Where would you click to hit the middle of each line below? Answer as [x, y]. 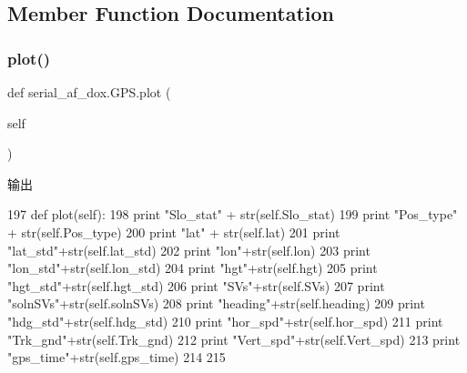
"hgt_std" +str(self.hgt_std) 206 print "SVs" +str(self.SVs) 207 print [196, 285]
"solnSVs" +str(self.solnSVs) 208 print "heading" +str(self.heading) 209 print [216, 303]
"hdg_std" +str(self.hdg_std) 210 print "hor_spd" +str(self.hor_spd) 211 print [225, 321]
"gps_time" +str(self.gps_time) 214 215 [117, 357]
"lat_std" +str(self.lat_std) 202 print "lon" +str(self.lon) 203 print [189, 250]
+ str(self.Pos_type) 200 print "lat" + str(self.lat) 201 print [174, 232]
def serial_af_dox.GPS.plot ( [89, 92]
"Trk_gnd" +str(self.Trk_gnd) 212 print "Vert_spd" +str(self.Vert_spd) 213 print [234, 339]
